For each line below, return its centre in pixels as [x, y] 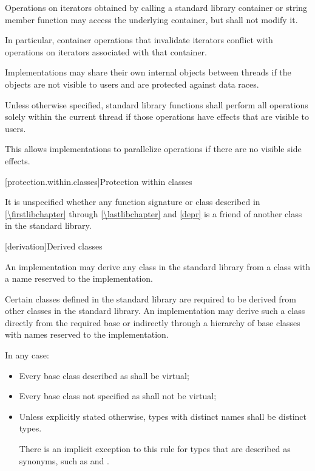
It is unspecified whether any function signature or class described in [133, 202]
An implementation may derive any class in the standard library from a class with [158, 266]
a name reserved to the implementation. [79, 278]
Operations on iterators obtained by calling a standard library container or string [156, 7]
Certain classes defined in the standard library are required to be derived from [151, 298]
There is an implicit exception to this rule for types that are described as [155, 449]
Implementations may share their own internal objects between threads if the [148, 72]
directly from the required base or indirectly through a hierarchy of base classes [153, 322]
